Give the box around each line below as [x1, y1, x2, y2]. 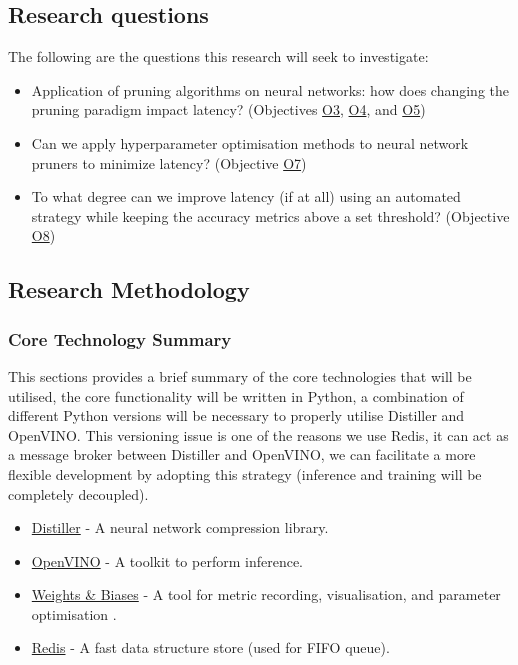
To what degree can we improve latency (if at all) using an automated [31, 186, 461, 207]
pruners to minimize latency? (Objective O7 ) [31, 152, 307, 173]
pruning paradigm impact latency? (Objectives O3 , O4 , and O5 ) [31, 99, 426, 120]
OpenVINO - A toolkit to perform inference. [31, 550, 303, 571]
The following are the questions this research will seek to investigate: [8, 46, 429, 67]
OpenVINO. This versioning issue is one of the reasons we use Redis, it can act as [8, 424, 509, 445]
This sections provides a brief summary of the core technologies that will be [8, 365, 472, 386]
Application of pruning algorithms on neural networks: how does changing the [31, 79, 510, 100]
